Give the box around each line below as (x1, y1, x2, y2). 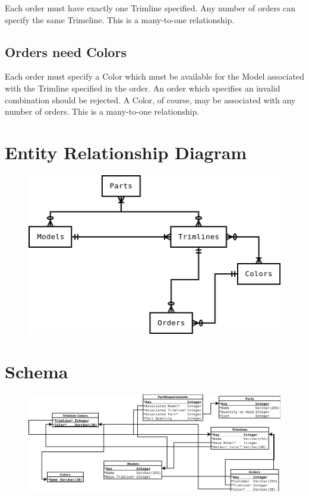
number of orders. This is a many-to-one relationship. (5, 105, 200, 118)
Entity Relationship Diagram (5, 140, 247, 164)
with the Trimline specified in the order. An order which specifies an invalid (5, 81, 280, 94)
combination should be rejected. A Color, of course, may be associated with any (5, 93, 296, 106)
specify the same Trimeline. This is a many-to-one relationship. (5, 13, 235, 26)
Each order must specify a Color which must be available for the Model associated (5, 70, 304, 83)
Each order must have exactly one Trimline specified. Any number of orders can (5, 2, 296, 14)
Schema (5, 359, 68, 383)
